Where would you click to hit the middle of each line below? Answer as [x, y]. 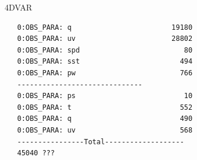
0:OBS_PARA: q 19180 [105, 27]
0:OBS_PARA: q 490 [105, 119]
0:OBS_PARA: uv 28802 [105, 39]
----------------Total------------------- [101, 142]
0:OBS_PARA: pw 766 [105, 73]
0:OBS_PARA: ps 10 [105, 96]
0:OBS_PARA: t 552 [105, 107]
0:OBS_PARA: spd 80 [105, 50]
